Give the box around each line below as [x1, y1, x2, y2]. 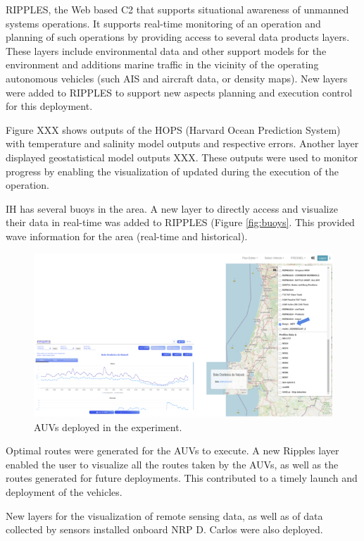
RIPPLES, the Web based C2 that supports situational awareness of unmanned [6, 2, 349, 16]
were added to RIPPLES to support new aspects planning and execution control [6, 85, 353, 99]
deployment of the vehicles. [6, 484, 123, 499]
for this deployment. [6, 99, 93, 113]
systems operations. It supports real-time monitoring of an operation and [6, 15, 321, 30]
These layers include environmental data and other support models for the [6, 43, 327, 58]
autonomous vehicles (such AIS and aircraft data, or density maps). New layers [6, 70, 348, 85]
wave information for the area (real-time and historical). [6, 228, 248, 243]
